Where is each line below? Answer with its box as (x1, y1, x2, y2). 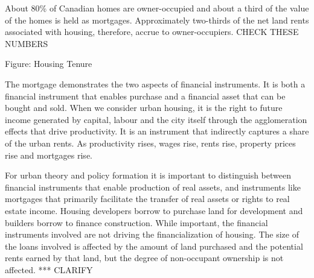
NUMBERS (5, 37, 48, 49)
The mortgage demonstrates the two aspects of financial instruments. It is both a (5, 77, 306, 90)
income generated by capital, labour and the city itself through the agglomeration (5, 113, 307, 125)
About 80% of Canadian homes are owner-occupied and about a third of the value (5, 2, 309, 14)
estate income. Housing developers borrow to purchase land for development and (5, 204, 303, 216)
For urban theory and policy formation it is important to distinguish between (5, 169, 291, 182)
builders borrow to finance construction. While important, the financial (5, 216, 268, 229)
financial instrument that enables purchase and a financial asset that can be (5, 89, 286, 102)
